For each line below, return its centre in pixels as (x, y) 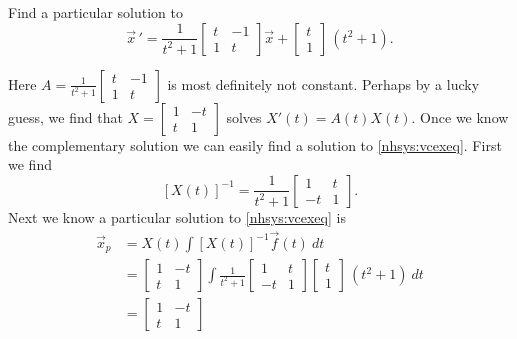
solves (244, 116)
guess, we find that (65, 116)
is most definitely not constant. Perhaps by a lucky (323, 83)
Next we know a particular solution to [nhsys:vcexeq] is (177, 216)
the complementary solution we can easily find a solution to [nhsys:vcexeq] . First (255, 144)
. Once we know (460, 116)
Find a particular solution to (95, 12)
